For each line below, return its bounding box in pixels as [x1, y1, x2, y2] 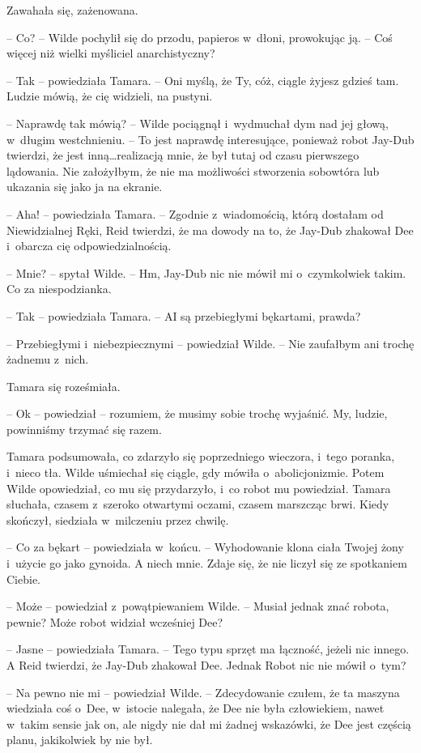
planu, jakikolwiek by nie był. [6, 731, 153, 748]
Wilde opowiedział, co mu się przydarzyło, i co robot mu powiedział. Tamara [6, 479, 391, 496]
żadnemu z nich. [6, 351, 89, 368]
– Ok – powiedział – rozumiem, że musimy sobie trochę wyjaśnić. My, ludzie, [6, 405, 388, 422]
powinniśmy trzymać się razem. [6, 420, 162, 437]
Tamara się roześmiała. [6, 377, 121, 394]
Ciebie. [6, 570, 40, 587]
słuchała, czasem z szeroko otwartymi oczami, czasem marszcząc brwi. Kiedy [6, 496, 389, 513]
